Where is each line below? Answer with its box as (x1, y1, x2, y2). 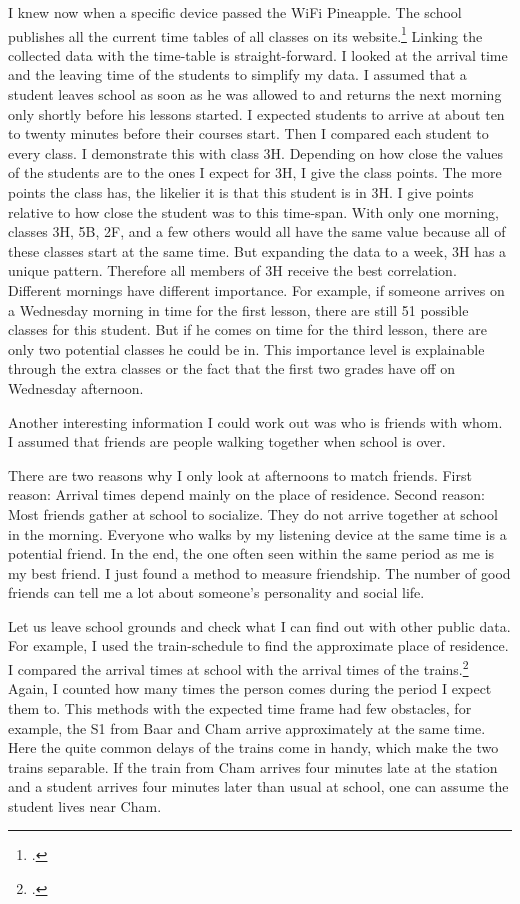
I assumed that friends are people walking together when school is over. (8, 431, 446, 452)
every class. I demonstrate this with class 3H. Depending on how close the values (8, 142, 504, 163)
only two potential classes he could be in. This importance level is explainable (8, 338, 485, 359)
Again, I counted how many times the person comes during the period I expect (8, 678, 492, 699)
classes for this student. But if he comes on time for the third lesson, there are (8, 319, 487, 340)
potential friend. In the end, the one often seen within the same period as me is (8, 543, 495, 564)
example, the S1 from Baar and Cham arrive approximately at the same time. (8, 717, 486, 738)
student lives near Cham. (8, 795, 162, 816)
